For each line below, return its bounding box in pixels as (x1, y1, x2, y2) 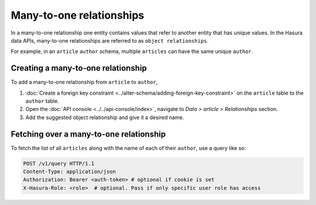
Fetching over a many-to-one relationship (11, 129, 166, 139)
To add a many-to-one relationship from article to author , (11, 79, 158, 86)
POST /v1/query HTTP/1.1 (23, 160, 95, 166)
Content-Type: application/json (23, 168, 116, 175)
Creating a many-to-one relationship (11, 63, 147, 73)
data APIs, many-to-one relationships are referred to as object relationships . (11, 37, 209, 44)
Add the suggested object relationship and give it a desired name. (25, 114, 184, 121)
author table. (25, 98, 60, 105)
